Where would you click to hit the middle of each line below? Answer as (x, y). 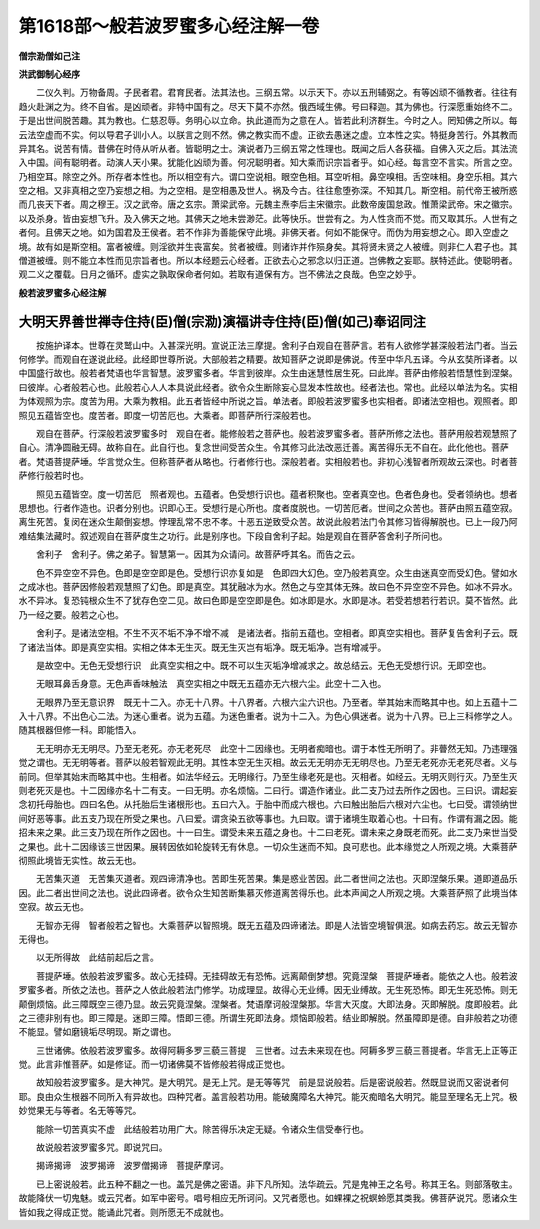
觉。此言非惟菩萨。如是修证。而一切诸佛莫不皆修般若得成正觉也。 (154, 1064)
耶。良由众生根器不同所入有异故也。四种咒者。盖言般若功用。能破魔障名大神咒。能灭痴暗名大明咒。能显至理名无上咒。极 (268, 1096)
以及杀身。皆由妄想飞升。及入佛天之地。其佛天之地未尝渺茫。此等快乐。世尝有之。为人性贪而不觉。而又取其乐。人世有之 (268, 218)
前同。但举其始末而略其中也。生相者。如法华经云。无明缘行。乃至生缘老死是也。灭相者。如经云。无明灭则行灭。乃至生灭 (268, 776)
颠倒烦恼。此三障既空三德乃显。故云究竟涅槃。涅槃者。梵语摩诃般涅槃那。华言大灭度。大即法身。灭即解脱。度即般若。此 (268, 1004)
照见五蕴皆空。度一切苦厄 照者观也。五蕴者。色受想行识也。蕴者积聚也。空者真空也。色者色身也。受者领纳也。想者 (276, 494)
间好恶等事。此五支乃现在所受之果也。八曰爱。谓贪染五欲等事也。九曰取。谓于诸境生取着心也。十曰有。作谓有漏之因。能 (268, 818)
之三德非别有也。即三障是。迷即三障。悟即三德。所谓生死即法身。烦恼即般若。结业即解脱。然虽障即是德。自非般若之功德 (268, 1017)
